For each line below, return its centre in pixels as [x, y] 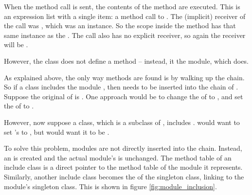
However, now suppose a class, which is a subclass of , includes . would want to [122, 122]
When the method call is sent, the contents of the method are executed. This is [122, 6]
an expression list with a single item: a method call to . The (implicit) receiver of [125, 16]
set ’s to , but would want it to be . [57, 132]
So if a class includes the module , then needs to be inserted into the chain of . [121, 87]
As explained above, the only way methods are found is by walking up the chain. [124, 77]
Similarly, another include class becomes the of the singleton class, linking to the [124, 176]
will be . [16, 44]
